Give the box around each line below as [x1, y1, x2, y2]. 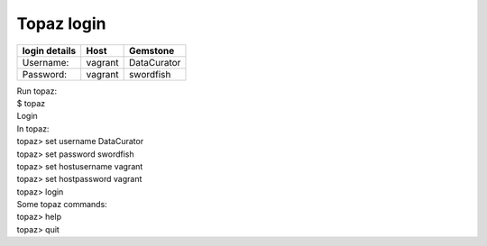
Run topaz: [16, 86, 58, 96]
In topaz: [16, 123, 50, 134]
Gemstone [128, 44, 175, 57]
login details [22, 44, 77, 57]
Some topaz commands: [16, 199, 107, 210]
